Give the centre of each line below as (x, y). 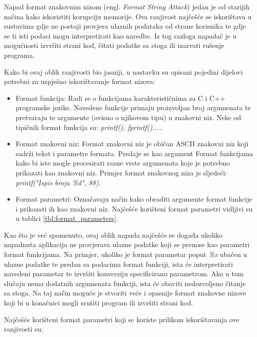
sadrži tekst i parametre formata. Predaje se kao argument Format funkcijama (134, 153)
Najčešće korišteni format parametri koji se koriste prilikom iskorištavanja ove (122, 319)
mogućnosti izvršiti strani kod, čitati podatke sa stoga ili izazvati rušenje (114, 45)
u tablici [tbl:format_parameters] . (67, 218)
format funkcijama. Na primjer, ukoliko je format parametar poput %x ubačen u (126, 254)
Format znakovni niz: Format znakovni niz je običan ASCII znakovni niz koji (132, 144)
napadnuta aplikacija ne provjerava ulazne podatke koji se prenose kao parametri (127, 244)
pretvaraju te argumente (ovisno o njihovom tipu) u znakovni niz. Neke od (128, 117)
